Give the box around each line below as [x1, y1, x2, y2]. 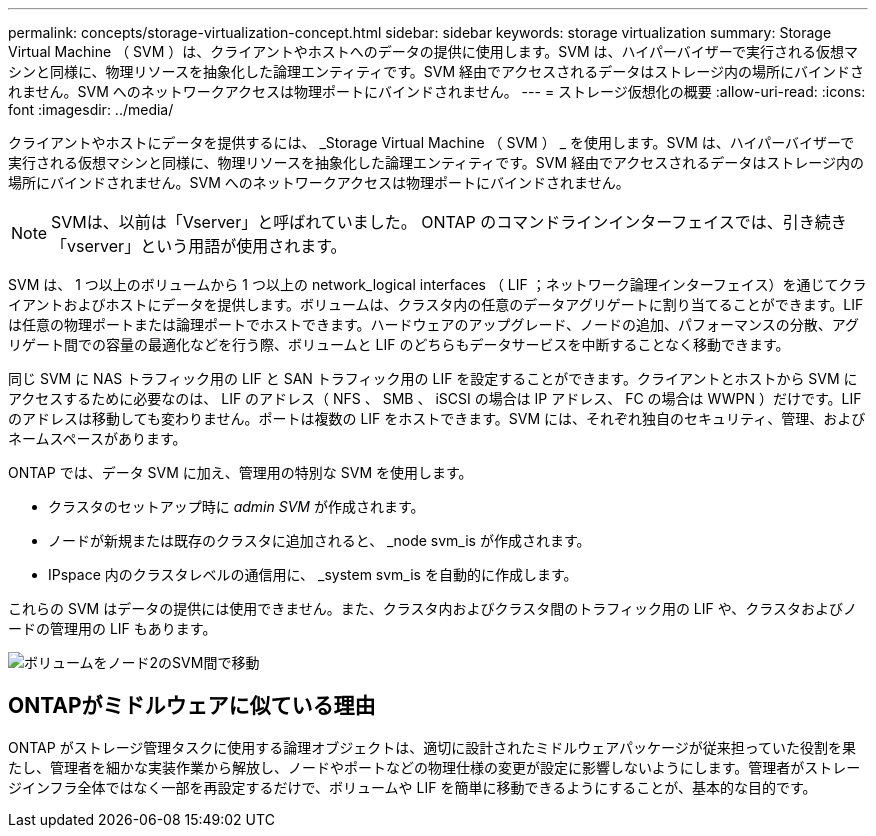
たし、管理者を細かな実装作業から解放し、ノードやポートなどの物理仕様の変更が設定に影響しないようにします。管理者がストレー [8, 758, 861, 776]
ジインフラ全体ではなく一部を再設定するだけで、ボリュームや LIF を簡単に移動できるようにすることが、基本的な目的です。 [8, 778, 817, 796]
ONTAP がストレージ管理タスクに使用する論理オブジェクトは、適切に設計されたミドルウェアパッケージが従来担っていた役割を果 [8, 738, 857, 756]
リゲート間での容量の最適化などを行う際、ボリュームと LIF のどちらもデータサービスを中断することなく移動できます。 [8, 336, 790, 353]
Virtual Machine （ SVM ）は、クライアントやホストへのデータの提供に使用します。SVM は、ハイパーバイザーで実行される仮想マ [8, 43, 859, 60]
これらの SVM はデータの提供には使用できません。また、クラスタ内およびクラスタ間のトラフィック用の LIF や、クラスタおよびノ [8, 600, 858, 617]
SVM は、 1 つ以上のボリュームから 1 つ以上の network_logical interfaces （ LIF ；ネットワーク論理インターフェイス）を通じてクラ [8, 276, 867, 293]
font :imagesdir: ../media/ [8, 101, 174, 118]
